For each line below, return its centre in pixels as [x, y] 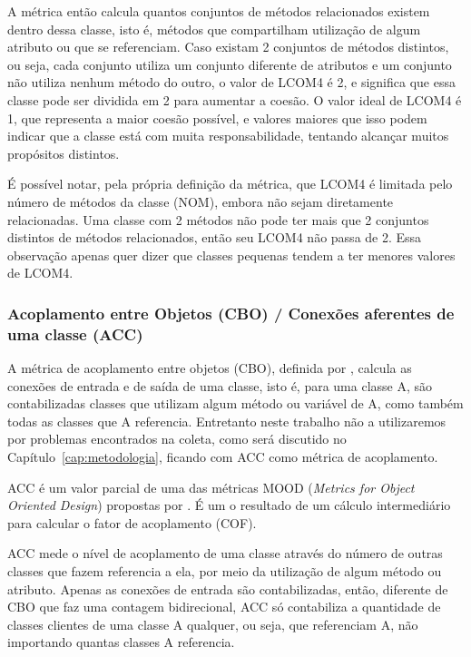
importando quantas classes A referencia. [121, 642]
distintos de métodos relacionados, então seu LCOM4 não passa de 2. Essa [215, 237]
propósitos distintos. [64, 153]
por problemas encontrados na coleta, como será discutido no [177, 439]
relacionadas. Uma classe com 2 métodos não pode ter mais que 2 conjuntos [218, 219]
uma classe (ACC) [75, 333]
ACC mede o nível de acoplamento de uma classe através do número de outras [225, 553]
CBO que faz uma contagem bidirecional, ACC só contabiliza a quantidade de [224, 607]
